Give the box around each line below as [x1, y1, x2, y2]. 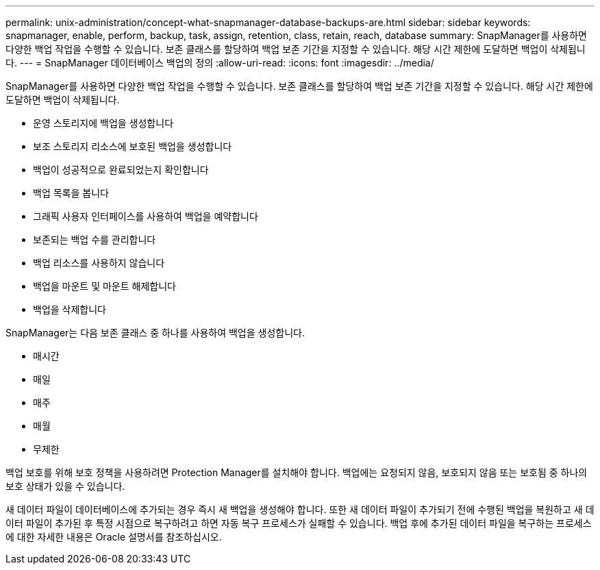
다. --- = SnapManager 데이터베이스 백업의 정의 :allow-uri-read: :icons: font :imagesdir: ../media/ [5, 57, 434, 69]
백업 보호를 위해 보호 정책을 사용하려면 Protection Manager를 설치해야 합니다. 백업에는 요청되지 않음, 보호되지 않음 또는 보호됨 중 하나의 [5, 467, 588, 478]
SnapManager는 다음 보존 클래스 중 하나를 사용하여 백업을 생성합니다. [5, 327, 305, 338]
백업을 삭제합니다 [33, 303, 106, 315]
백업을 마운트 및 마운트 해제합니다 [33, 280, 176, 292]
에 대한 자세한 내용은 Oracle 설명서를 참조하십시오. [5, 531, 222, 543]
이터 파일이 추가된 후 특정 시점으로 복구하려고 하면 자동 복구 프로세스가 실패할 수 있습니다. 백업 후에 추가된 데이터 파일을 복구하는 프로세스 [5, 517, 592, 529]
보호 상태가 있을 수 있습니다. [5, 480, 125, 492]
